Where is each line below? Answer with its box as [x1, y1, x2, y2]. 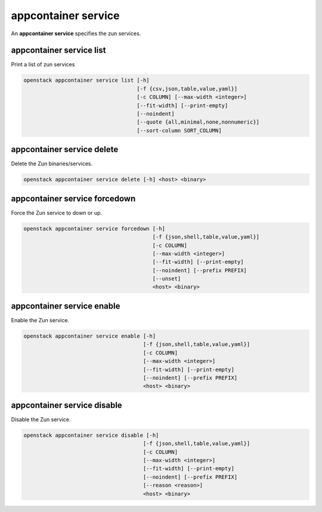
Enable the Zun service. [11, 316, 70, 323]
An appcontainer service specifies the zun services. [11, 30, 141, 37]
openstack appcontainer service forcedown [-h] [23, 225, 165, 232]
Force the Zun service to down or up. [11, 209, 103, 216]
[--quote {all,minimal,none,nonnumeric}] [137, 119, 259, 125]
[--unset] [152, 275, 181, 282]
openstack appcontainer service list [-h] [23, 77, 150, 84]
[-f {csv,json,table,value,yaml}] [137, 85, 238, 92]
